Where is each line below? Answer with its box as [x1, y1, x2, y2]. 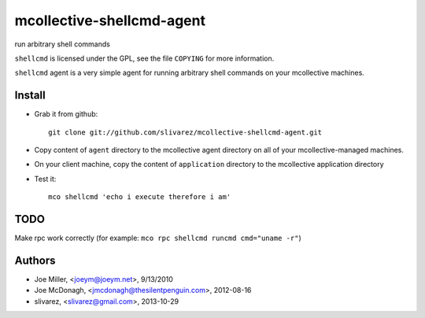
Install [14, 89, 46, 102]
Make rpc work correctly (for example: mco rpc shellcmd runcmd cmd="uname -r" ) [14, 233, 302, 243]
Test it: [34, 174, 57, 183]
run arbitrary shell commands [14, 39, 110, 49]
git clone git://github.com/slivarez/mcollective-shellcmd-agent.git [48, 128, 323, 137]
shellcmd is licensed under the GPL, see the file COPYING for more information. [14, 54, 275, 63]
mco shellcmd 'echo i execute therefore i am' [48, 193, 231, 202]
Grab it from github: [34, 109, 98, 119]
